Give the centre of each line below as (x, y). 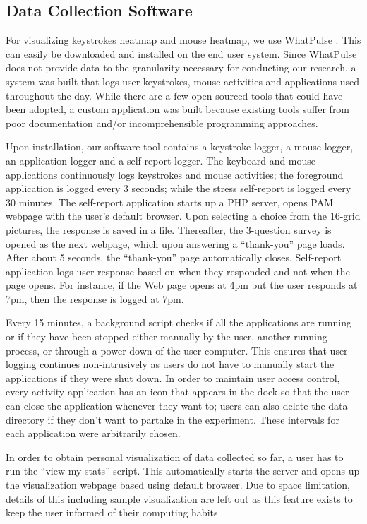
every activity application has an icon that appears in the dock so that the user (178, 392)
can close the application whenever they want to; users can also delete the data (177, 406)
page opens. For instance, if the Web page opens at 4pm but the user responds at (182, 285)
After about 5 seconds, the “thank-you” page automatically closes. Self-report (174, 257)
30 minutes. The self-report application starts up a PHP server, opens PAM (170, 202)
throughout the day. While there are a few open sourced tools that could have (174, 95)
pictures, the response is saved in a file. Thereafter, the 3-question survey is (169, 229)
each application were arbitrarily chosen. (93, 433)
